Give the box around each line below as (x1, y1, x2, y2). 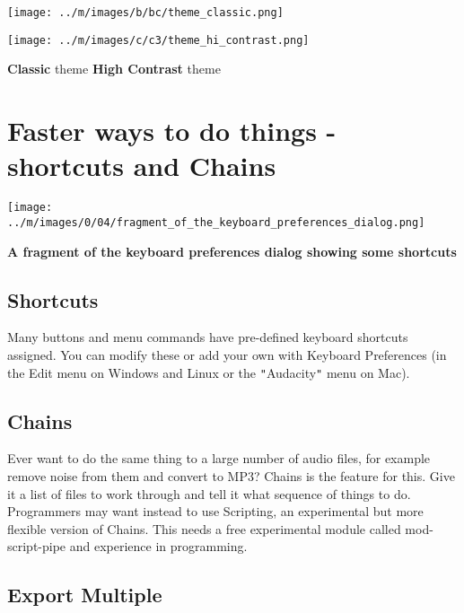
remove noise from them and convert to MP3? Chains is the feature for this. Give (7, 466, 455, 485)
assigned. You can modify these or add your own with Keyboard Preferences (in (7, 345, 447, 363)
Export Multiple (7, 581, 162, 609)
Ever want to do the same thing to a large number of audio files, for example (7, 449, 431, 468)
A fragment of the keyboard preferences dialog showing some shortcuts (7, 241, 457, 260)
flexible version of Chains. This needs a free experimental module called (7, 519, 401, 538)
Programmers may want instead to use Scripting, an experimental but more (7, 502, 424, 521)
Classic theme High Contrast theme (7, 59, 221, 78)
